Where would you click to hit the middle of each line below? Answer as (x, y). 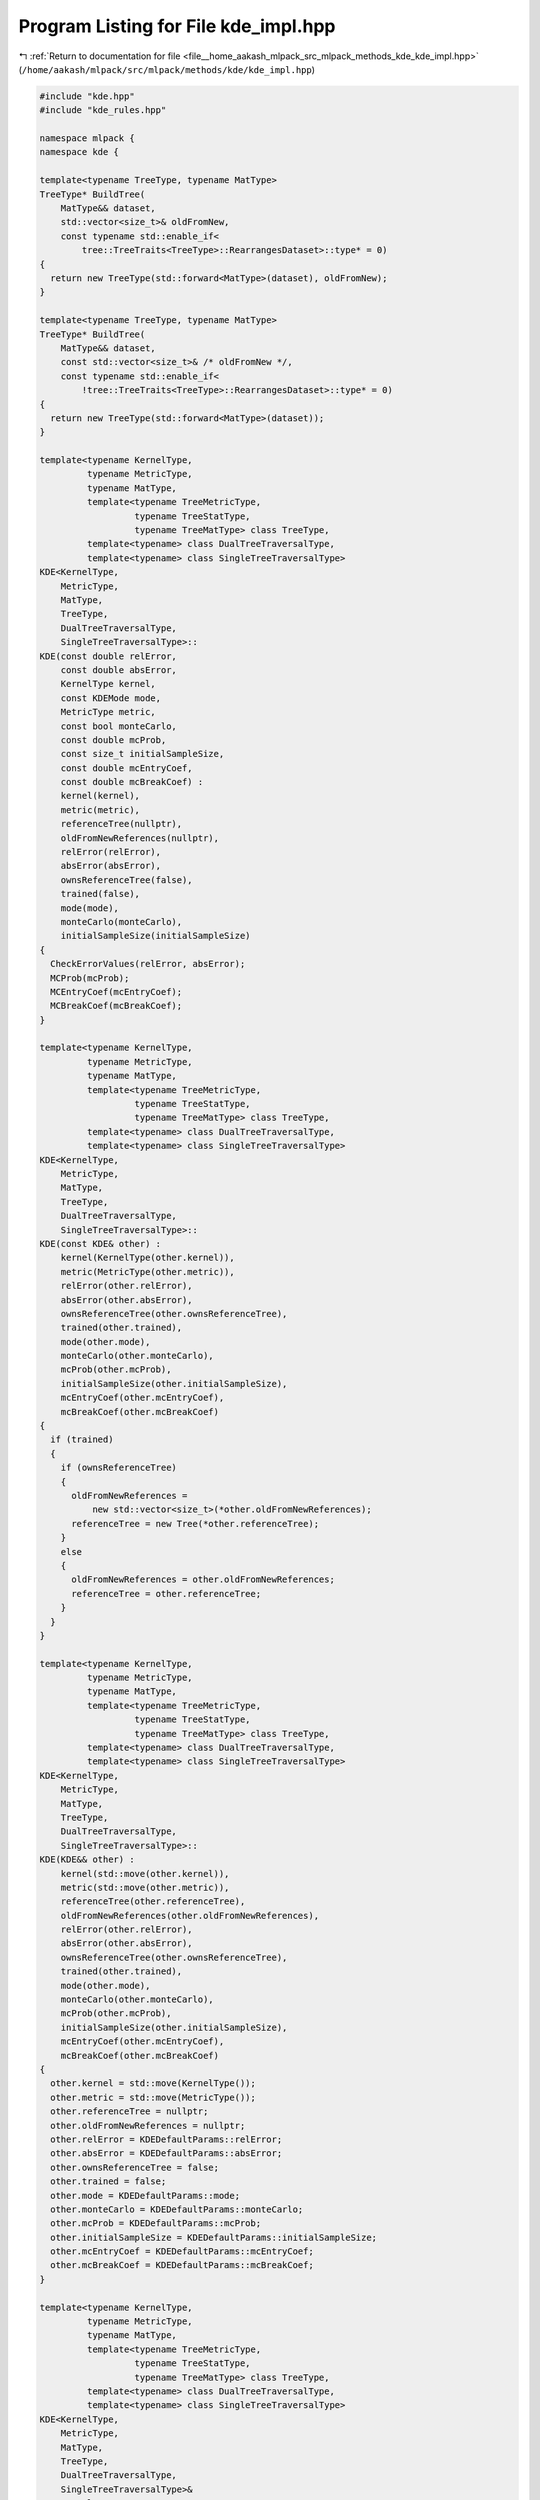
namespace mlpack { (87, 138)
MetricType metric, (108, 712)
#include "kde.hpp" (87, 96)
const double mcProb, (113, 739)
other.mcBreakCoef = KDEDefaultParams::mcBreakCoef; (182, 2265)
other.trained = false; (108, 2181)
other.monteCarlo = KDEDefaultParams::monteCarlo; (177, 2209)
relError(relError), (111, 852)
